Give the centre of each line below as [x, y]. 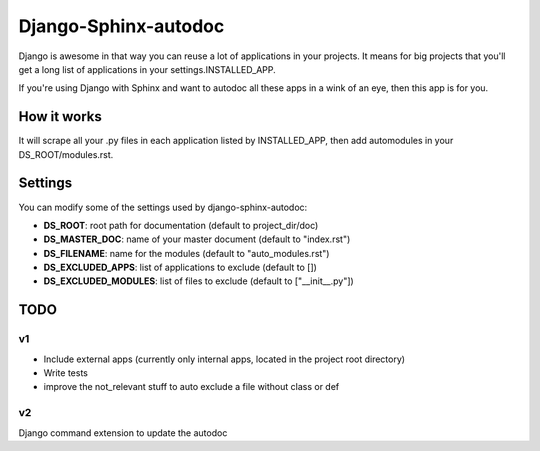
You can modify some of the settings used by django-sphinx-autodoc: [163, 207]
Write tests [66, 373]
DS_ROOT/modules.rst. [66, 154]
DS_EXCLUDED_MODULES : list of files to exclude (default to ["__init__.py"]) [198, 281]
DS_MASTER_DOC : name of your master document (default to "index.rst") [197, 239]
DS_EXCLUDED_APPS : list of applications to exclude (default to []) [180, 267]
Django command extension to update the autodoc [123, 432]
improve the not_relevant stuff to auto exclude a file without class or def [191, 387]
